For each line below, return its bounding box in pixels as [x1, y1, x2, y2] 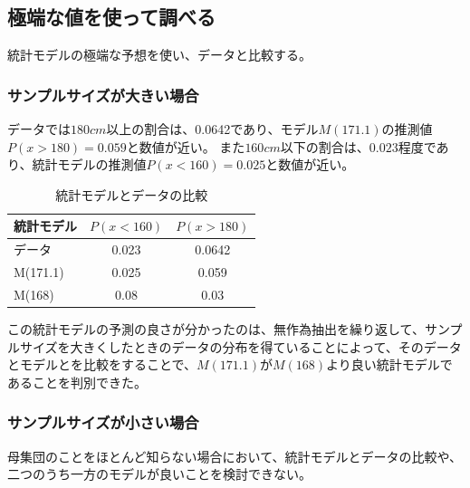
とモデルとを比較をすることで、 [7, 355, 197, 374]
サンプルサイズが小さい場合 [7, 411, 199, 434]
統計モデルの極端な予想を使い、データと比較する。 [7, 45, 312, 64]
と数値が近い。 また [126, 137, 245, 156]
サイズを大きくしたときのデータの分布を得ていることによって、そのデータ [19, 337, 462, 356]
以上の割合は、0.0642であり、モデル [106, 120, 319, 139]
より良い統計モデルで [326, 355, 453, 374]
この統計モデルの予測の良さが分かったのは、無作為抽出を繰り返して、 [7, 320, 425, 339]
